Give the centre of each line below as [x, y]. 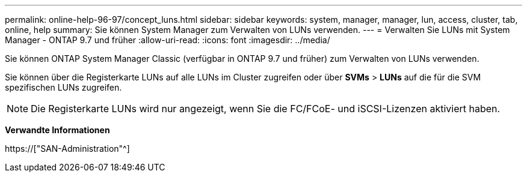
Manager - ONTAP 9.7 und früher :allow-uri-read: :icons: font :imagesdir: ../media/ [168, 40]
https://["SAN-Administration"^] [67, 148]
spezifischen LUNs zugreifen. [63, 87]
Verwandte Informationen [57, 130]
